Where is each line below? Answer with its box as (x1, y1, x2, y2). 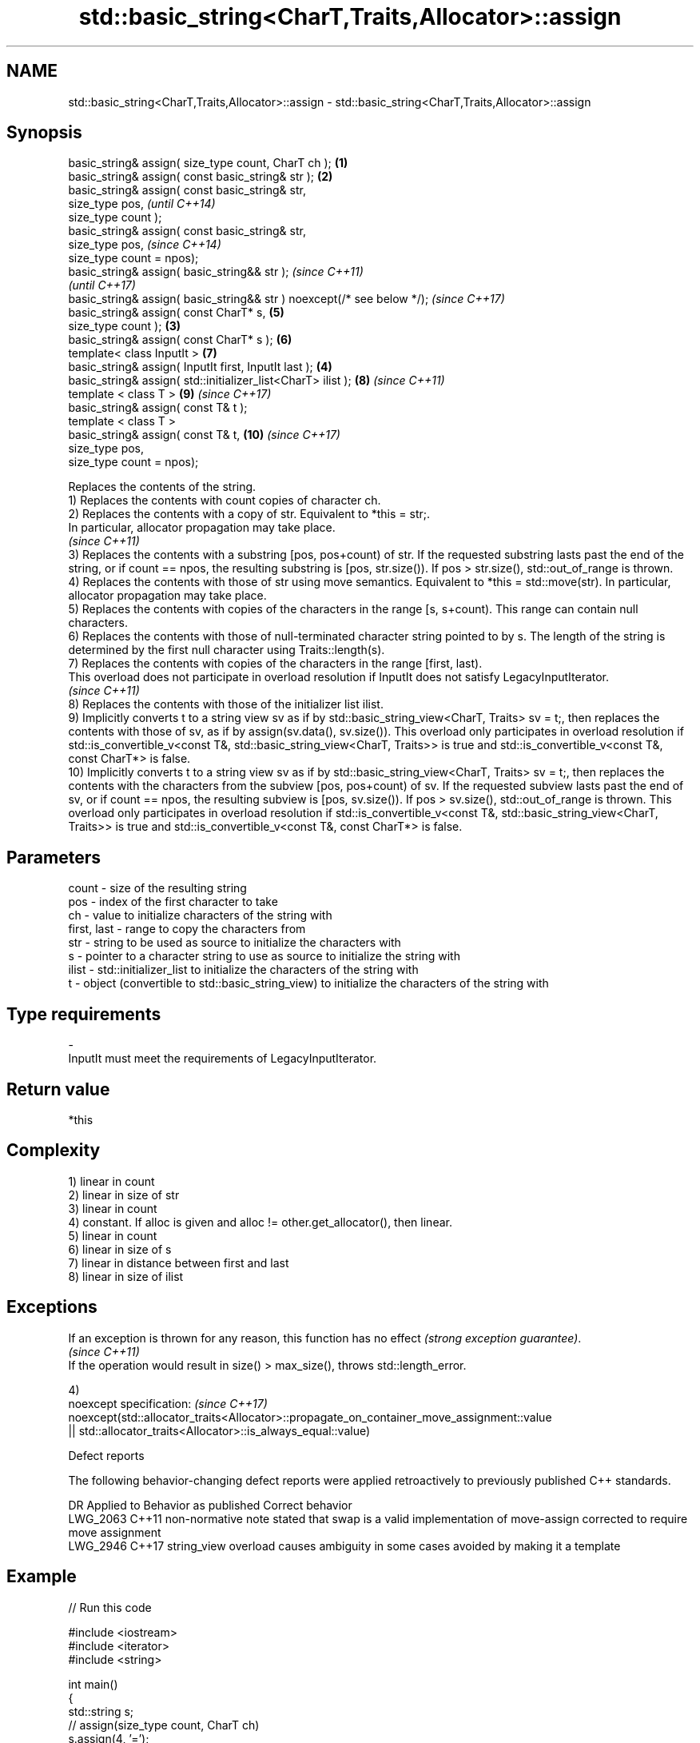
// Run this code (68, 1600, 152, 1614)
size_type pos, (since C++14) (68, 237, 221, 252)
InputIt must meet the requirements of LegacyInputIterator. (68, 1051, 377, 1066)
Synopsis (6, 122, 82, 143)
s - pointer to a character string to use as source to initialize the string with (68, 949, 460, 963)
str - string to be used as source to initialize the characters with (68, 935, 401, 950)
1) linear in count (68, 1174, 155, 1188)
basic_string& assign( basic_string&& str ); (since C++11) (68, 265, 364, 279)
